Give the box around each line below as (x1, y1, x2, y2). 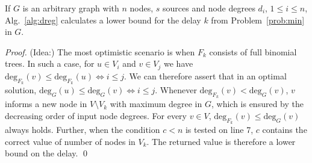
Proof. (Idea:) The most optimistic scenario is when (5, 45, 195, 58)
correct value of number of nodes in (5, 135, 136, 147)
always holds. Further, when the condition (5, 123, 160, 136)
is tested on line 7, (185, 123, 254, 136)
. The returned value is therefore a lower (146, 135, 296, 147)
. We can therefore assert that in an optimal (124, 69, 287, 82)
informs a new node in (5, 97, 87, 110)
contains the (262, 123, 307, 136)
